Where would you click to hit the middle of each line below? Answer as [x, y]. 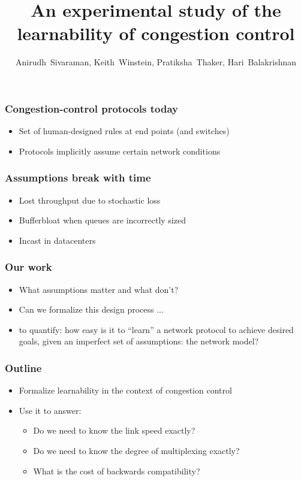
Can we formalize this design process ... [91, 309]
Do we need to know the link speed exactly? [114, 430]
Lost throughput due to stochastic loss [90, 200]
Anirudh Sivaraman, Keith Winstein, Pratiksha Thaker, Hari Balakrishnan [156, 62]
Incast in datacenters [57, 240]
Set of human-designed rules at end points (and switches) [124, 131]
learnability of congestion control [156, 33]
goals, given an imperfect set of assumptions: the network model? [139, 341]
